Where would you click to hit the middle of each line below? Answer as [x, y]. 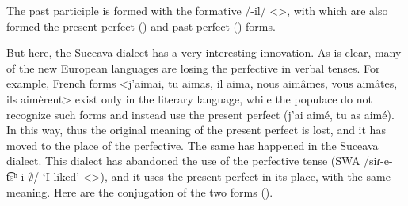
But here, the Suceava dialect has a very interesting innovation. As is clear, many [204, 52]
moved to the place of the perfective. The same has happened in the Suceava [193, 145]
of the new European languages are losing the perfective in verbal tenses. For [193, 67]
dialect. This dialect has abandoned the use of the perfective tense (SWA [183, 161]
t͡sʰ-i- [17, 176]
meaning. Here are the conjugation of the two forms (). [140, 191]
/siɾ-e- [378, 161]
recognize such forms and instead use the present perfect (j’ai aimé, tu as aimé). [200, 114]
